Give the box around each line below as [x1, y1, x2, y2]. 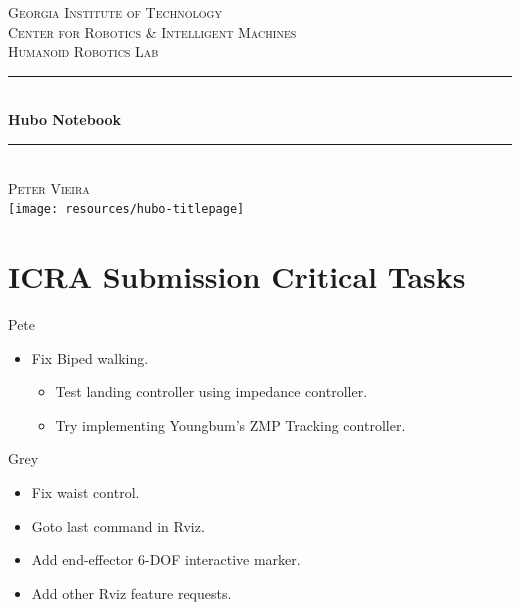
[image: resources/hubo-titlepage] [8, 202, 245, 217]
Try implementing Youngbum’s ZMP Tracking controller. [55, 414, 406, 435]
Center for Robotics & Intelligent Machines [8, 21, 297, 42]
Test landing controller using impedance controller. [55, 381, 368, 402]
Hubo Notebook [8, 109, 122, 130]
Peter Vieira [8, 177, 90, 198]
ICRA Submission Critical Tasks [8, 256, 466, 296]
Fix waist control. [31, 481, 140, 502]
